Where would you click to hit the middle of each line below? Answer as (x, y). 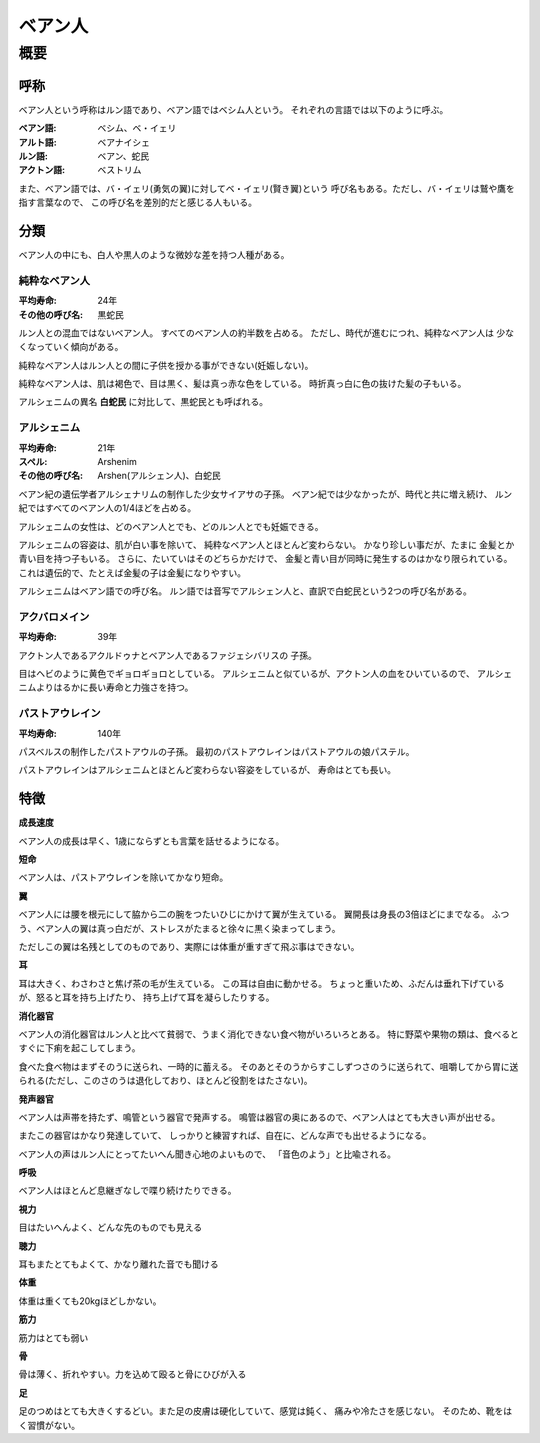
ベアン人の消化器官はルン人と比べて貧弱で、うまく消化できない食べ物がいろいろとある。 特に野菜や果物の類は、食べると (268, 1034)
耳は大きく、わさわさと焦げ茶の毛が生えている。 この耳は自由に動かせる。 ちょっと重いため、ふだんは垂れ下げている (261, 983)
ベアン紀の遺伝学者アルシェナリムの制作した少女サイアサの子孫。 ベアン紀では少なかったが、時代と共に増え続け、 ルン (265, 494)
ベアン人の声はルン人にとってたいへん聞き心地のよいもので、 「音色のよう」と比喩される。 (207, 1154)
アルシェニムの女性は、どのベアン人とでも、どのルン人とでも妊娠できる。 (171, 526)
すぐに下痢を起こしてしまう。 (79, 1048)
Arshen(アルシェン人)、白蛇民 (159, 476)
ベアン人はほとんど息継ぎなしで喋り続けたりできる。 (127, 1191)
